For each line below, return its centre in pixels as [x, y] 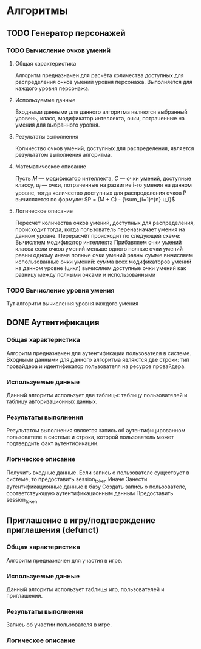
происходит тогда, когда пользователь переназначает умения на [100, 229]
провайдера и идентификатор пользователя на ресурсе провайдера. [96, 366]
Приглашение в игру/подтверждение [81, 520]
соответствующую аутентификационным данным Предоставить [90, 493]
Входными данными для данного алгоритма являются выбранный [101, 112]
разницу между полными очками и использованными [85, 274]
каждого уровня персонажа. [52, 88]
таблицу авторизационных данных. [52, 401]
